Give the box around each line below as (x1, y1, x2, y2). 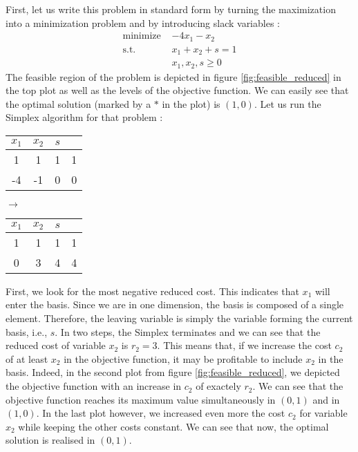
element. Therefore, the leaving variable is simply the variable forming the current (6, 311, 353, 326)
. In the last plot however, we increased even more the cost (36, 406, 285, 420)
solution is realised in (6, 433, 95, 447)
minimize (122, 31, 161, 41)
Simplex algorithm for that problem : (6, 110, 163, 124)
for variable (299, 406, 348, 420)
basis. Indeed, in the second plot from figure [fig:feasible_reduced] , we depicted (6, 365, 340, 379)
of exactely (196, 379, 241, 393)
